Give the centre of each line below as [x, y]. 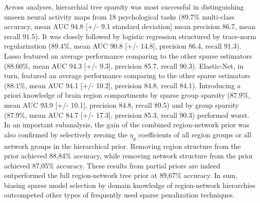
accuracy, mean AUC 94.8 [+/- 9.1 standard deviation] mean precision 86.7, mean [130, 26]
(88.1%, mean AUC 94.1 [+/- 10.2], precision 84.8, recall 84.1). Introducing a [122, 85]
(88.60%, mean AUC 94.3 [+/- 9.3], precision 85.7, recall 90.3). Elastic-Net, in [124, 65]
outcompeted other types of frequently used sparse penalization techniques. [119, 195]
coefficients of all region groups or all [195, 134]
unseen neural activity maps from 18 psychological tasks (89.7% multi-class [119, 16]
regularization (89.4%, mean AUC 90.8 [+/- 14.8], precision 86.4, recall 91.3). [123, 46]
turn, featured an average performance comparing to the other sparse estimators [127, 75]
